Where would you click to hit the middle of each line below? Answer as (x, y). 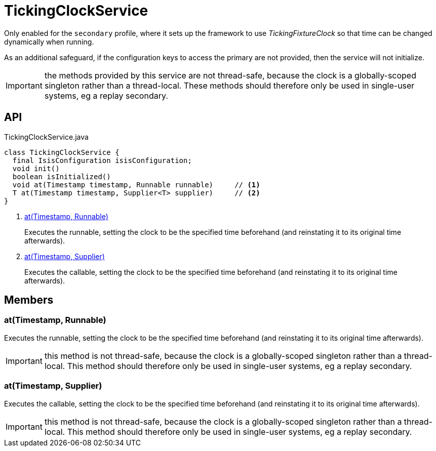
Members (29, 300)
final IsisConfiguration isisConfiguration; (102, 160)
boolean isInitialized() (62, 176)
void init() (36, 168)
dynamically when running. (49, 42)
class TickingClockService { (62, 152)
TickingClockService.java (46, 137)
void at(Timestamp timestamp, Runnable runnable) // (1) (136, 184)
